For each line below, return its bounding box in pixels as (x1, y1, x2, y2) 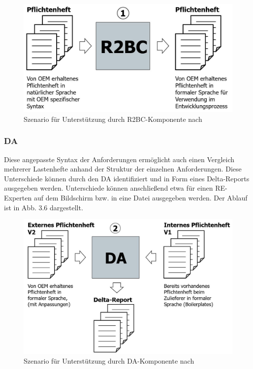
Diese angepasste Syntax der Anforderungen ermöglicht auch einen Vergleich (4, 154, 235, 164)
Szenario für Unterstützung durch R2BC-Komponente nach (24, 114, 202, 124)
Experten (4, 193, 32, 203)
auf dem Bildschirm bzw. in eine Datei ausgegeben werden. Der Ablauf (33, 193, 248, 203)
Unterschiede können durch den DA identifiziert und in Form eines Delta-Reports (4, 173, 250, 183)
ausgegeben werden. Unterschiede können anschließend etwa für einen (4, 183, 213, 193)
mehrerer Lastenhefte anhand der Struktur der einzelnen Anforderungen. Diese (4, 164, 242, 174)
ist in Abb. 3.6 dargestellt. (4, 202, 83, 212)
